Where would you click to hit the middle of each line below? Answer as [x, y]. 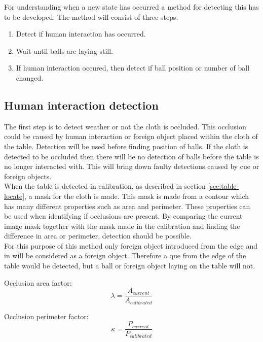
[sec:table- [223, 186]
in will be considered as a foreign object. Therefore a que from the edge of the [125, 255]
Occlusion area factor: [38, 282]
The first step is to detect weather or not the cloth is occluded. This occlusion [125, 126]
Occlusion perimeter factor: [46, 316]
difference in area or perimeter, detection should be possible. [98, 236]
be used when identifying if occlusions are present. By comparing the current [123, 216]
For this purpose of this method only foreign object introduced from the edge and [131, 245]
